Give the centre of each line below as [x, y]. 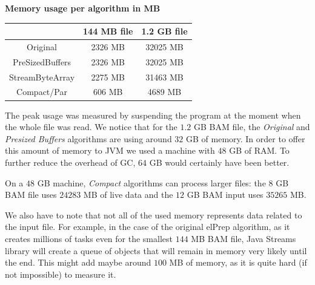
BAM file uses [31, 195]
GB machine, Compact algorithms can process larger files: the [151, 182]
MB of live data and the [128, 195]
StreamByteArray [42, 77]
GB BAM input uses [225, 195]
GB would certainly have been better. [219, 162]
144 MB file [108, 31]
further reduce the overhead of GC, [70, 162]
